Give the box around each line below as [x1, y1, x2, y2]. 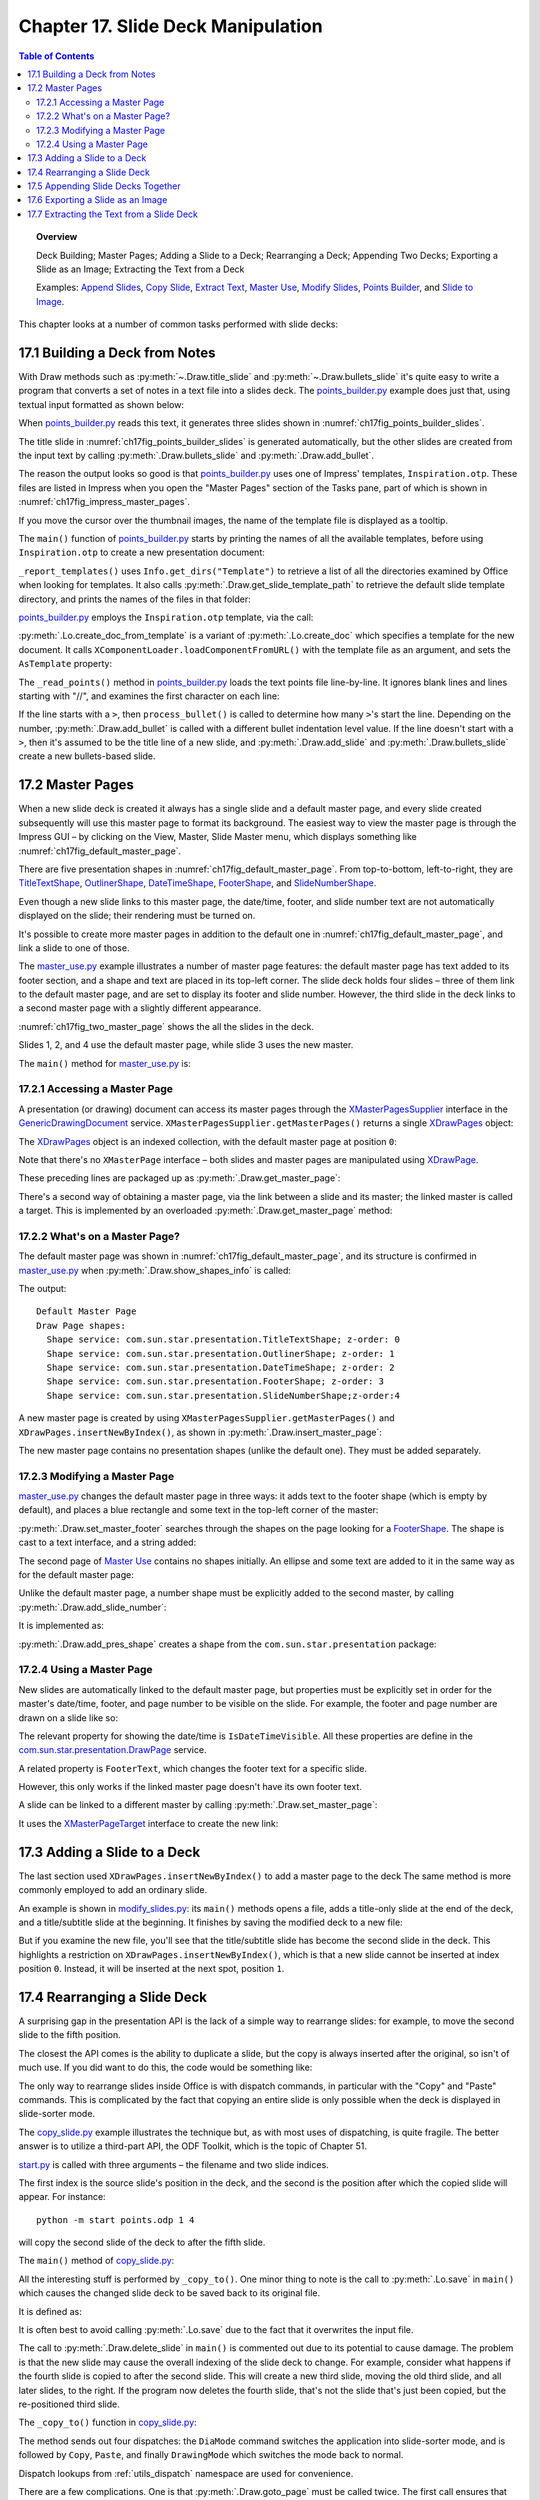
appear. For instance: [18, 2191, 106, 2203]
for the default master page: [18, 1569, 134, 1581]
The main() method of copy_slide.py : [18, 2255, 175, 2267]
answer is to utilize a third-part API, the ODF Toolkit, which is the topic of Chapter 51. [18, 2140, 368, 2152]
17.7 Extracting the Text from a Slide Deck [27, 208, 199, 220]
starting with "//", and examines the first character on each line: [18, 690, 280, 702]
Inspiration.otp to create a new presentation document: [18, 546, 265, 559]
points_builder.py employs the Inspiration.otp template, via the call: [18, 611, 314, 623]
